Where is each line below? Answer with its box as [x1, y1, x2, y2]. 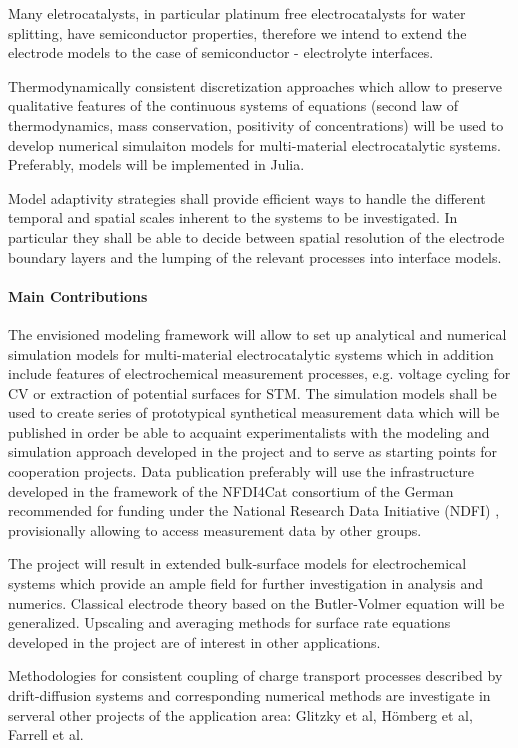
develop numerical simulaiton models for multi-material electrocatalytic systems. [8, 134, 501, 155]
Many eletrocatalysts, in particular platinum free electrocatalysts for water [8, 3, 466, 23]
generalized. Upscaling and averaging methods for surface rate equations [8, 612, 451, 633]
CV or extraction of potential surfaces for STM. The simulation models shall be [8, 382, 497, 403]
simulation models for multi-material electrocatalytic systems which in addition [8, 343, 494, 364]
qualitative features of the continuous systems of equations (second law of [8, 95, 459, 116]
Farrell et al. [8, 724, 84, 745]
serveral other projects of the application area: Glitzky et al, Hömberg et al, [8, 704, 473, 725]
